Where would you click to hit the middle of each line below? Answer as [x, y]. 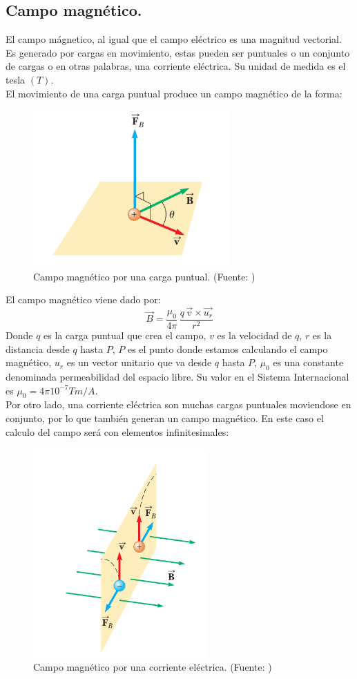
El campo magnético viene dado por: [83, 299]
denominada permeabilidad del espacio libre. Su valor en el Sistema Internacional [177, 376]
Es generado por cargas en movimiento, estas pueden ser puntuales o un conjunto [178, 52]
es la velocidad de [254, 335]
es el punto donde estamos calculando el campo [228, 348]
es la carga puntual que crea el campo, [125, 335]
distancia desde [38, 348]
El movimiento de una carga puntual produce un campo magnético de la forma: [174, 93]
